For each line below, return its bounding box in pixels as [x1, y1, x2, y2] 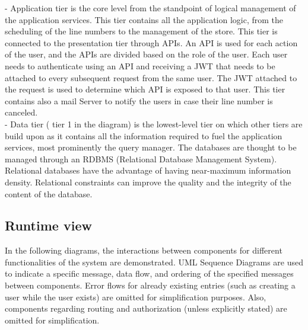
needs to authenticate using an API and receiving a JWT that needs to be [5, 59, 275, 72]
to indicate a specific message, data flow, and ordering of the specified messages [5, 267, 294, 280]
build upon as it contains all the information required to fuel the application [5, 129, 282, 142]
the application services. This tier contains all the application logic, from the [5, 13, 284, 25]
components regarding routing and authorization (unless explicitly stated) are [5, 302, 287, 315]
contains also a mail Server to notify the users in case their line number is [5, 94, 273, 107]
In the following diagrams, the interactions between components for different [5, 244, 282, 257]
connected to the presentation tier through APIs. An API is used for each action [5, 36, 298, 49]
